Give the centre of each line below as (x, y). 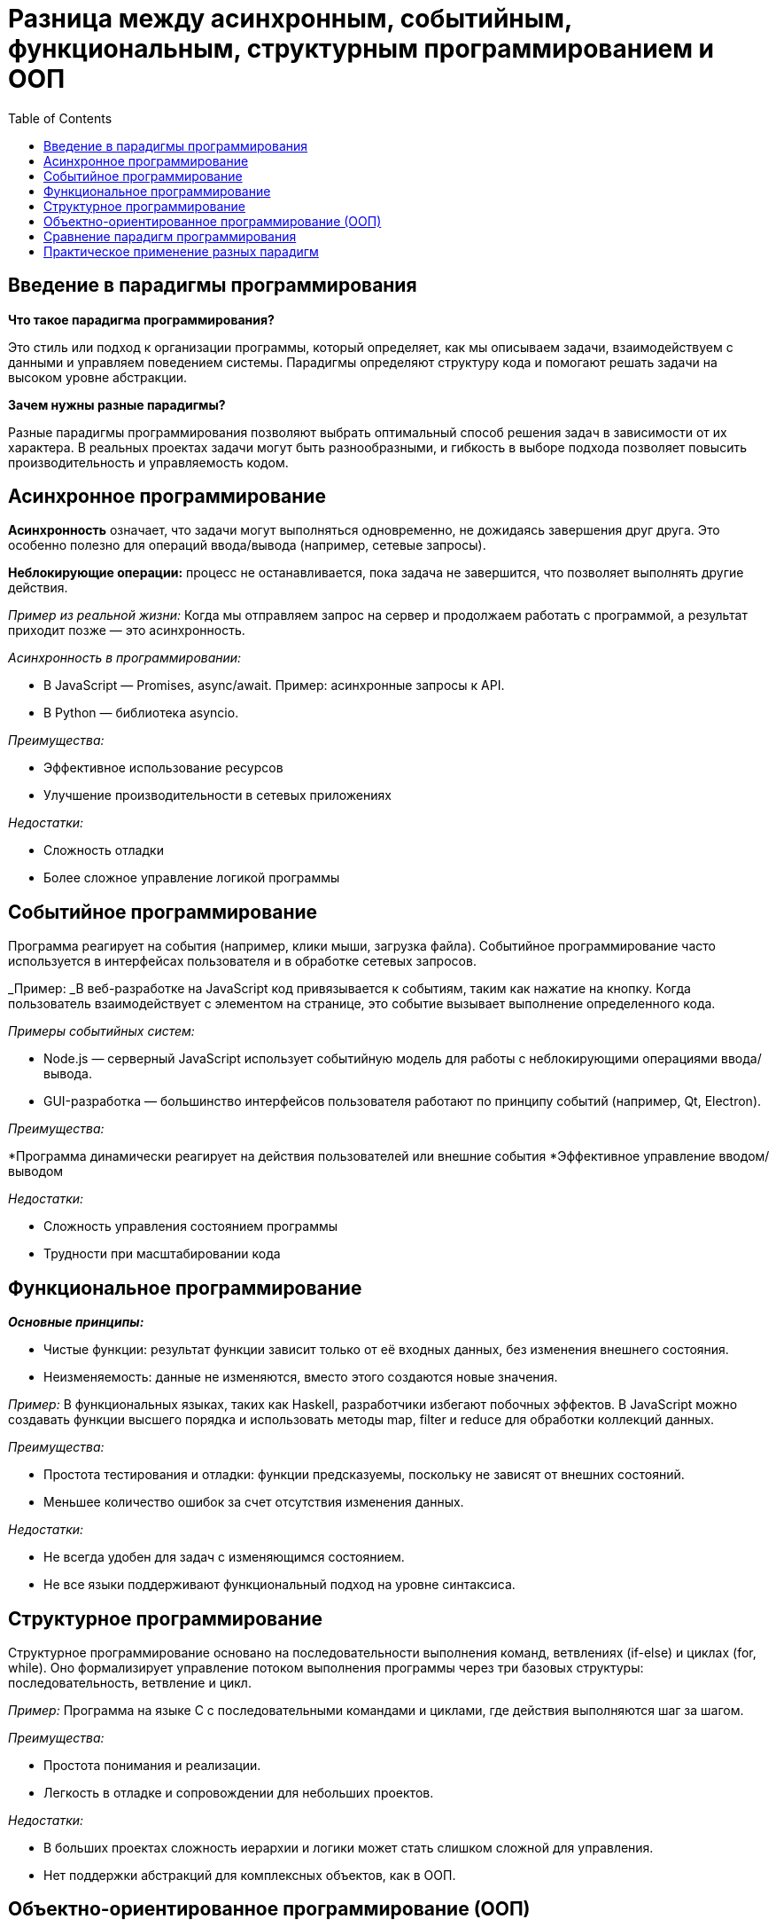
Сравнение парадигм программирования (170, 236)
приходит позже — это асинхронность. (127, 631)
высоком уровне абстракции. (98, 377)
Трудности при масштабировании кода (162, 1254)
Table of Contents (60, 118)
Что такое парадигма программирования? (141, 319)
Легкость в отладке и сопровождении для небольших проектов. (239, 1792)
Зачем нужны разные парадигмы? (117, 404)
